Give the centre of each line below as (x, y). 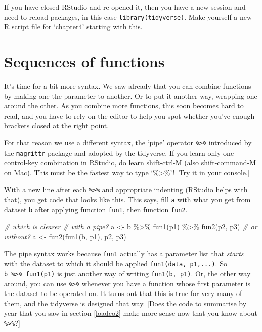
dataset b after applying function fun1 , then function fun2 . (96, 209)
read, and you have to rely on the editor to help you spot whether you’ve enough (129, 115)
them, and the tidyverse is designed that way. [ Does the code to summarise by (125, 303)
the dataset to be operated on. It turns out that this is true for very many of (123, 293)
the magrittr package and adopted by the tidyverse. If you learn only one (119, 152)
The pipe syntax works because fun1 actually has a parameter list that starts (124, 253)
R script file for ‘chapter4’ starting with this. (73, 27)
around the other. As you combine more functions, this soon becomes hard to (124, 106)
